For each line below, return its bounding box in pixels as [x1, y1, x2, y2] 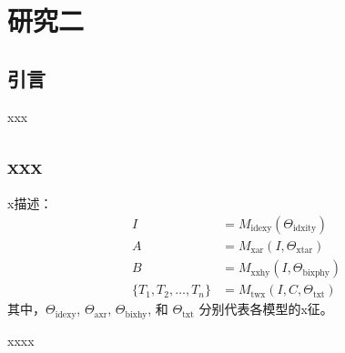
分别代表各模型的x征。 [198, 299, 333, 318]
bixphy [302, 267, 330, 277]
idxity [293, 224, 317, 234]
